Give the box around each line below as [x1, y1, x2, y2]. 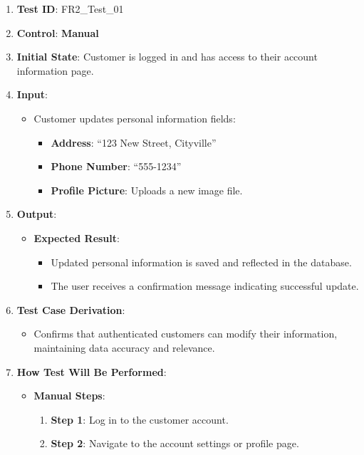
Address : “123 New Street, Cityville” [51, 135, 217, 150]
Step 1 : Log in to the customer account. [51, 412, 229, 427]
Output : [16, 206, 57, 221]
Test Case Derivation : [16, 302, 125, 317]
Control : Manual [16, 25, 99, 40]
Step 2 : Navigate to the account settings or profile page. [51, 436, 299, 451]
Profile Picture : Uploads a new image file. [51, 182, 243, 197]
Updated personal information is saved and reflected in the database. [51, 254, 352, 269]
